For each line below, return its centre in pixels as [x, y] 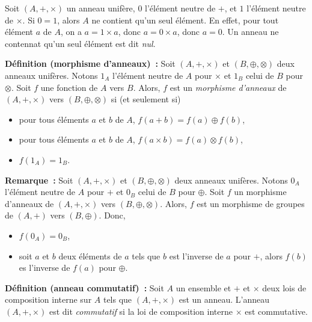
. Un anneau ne [250, 32]
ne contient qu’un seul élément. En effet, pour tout [185, 20]
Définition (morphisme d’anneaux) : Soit [90, 63]
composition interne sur [48, 299]
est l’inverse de [196, 255]
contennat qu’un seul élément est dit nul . [80, 43]
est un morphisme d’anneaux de [228, 87]
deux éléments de [90, 255]
